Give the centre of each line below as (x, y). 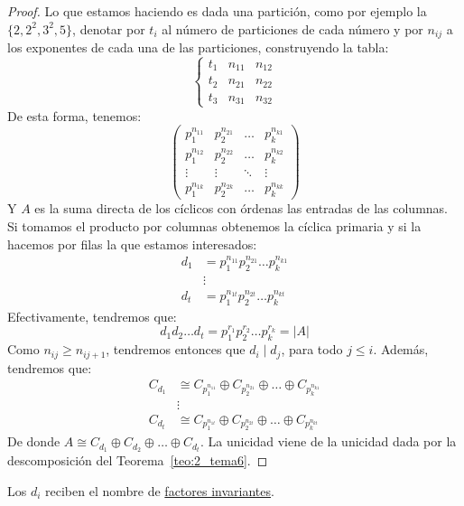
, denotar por (109, 28)
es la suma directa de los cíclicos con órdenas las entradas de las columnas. (241, 208)
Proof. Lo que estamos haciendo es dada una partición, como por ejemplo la (217, 11)
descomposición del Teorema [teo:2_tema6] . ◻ (138, 460)
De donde (34, 441)
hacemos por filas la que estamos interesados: (132, 244)
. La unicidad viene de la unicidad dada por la (328, 441)
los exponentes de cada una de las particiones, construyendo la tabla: (198, 47)
